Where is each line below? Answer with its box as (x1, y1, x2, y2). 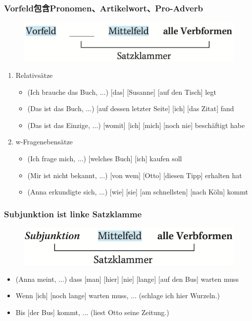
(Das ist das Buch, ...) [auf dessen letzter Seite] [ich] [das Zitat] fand (27, 103, 234, 114)
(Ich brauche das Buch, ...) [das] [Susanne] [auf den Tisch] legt (27, 86, 216, 97)
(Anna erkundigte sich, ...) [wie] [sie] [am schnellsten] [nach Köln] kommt (27, 187, 249, 197)
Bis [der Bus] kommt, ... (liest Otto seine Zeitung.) (15, 307, 169, 317)
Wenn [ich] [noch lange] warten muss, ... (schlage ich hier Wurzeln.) (15, 290, 220, 301)
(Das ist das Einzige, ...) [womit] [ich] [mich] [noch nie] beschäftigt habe (27, 120, 245, 130)
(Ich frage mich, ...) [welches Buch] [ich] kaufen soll (27, 153, 182, 164)
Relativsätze (15, 70, 53, 80)
